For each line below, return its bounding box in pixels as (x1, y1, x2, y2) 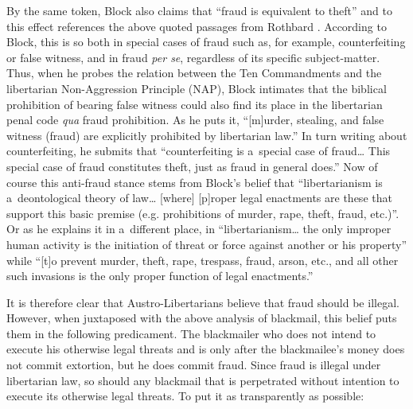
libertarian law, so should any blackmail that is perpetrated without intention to (6, 372, 399, 388)
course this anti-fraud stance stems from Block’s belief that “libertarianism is (6, 173, 383, 190)
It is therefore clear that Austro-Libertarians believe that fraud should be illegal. (6, 294, 399, 310)
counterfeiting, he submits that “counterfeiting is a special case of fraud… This (6, 142, 391, 159)
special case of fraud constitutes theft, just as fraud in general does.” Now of (6, 158, 378, 174)
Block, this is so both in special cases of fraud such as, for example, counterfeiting (6, 33, 406, 50)
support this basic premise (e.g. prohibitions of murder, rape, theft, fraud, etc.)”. (6, 204, 399, 221)
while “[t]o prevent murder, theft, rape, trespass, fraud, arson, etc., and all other (6, 251, 399, 268)
